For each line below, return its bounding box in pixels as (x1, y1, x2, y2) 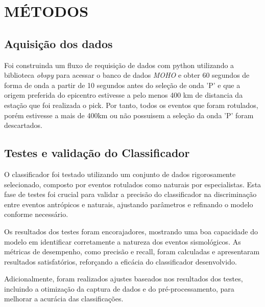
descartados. (4, 120, 42, 130)
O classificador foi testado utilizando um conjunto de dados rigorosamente (4, 168, 236, 179)
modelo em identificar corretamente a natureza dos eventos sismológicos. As (4, 236, 241, 247)
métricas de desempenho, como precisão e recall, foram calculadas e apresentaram (4, 246, 260, 257)
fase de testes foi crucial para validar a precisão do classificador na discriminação (4, 189, 257, 200)
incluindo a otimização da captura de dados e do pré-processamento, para (4, 283, 234, 294)
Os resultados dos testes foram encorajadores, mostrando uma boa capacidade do (4, 226, 258, 236)
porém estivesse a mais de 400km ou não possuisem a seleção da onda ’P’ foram (4, 109, 254, 120)
